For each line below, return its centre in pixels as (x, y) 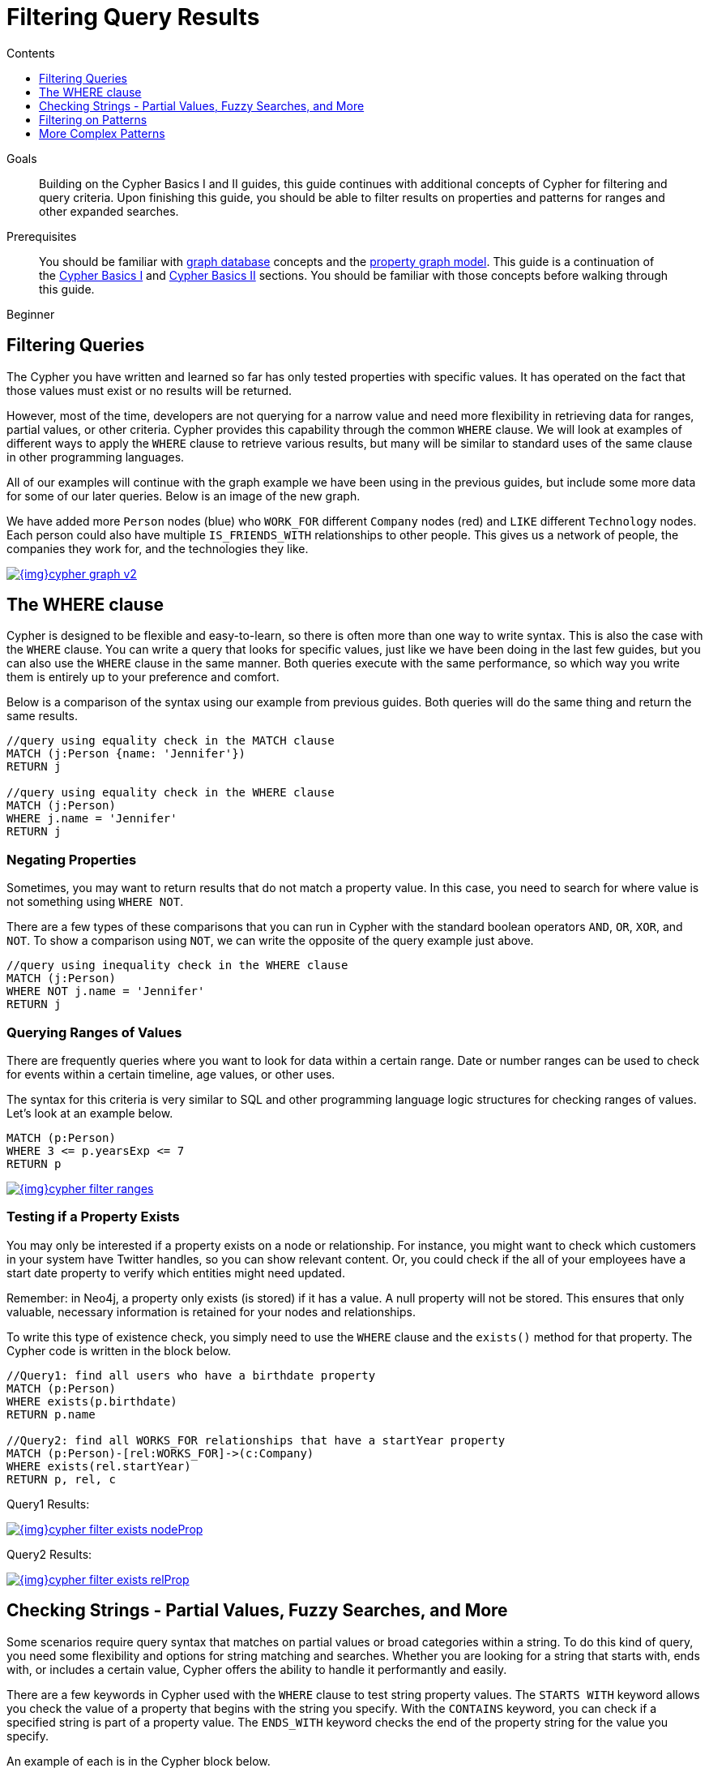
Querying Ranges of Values (94, 1032)
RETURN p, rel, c (61, 1479)
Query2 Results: (49, 1554)
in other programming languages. (96, 457)
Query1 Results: (48, 1504)
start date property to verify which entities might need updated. (176, 1272)
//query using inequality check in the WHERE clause (177, 966)
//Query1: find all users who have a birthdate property (191, 1375)
